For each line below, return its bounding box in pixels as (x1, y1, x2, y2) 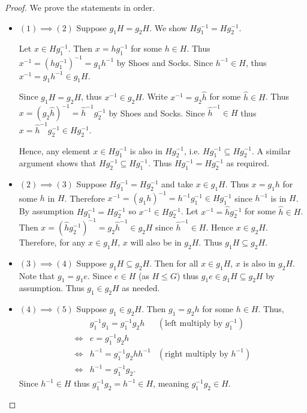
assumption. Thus (19, 282, 85, 294)
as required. (226, 157, 269, 169)
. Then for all (149, 256, 198, 269)
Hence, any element (19, 144, 91, 157)
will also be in (130, 235, 182, 248)
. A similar (252, 144, 291, 157)
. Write (142, 90, 168, 103)
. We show (149, 21, 187, 34)
